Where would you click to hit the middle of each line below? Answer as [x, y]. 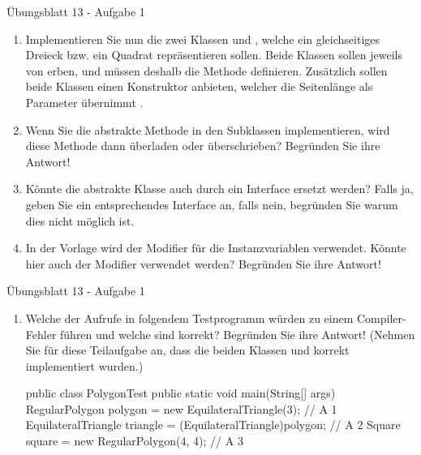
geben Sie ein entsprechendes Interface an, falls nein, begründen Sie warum [212, 204]
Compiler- [382, 318]
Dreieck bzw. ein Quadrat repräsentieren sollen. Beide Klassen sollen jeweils [214, 55]
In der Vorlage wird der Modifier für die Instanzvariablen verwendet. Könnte [216, 248]
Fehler [41, 334]
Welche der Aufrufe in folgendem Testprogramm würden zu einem [189, 318]
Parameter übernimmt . [84, 102]
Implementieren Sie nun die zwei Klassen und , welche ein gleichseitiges [203, 39]
